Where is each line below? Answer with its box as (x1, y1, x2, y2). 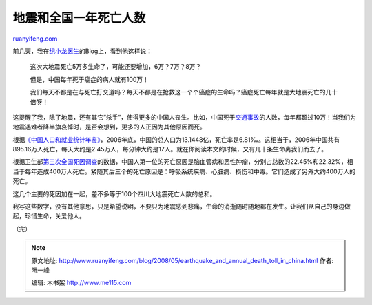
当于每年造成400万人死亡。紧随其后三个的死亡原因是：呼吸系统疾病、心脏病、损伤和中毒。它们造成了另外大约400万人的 (12, 167, 356, 176)
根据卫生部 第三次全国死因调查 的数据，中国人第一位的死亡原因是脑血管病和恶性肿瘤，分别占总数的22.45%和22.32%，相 (12, 158, 353, 166)
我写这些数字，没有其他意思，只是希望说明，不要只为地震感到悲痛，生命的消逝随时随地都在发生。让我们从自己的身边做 (12, 202, 351, 211)
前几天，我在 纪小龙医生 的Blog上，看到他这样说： (12, 47, 153, 55)
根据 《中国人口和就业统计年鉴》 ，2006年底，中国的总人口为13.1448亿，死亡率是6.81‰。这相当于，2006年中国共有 (12, 135, 340, 144)
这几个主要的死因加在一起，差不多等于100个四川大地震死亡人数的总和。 (12, 189, 216, 198)
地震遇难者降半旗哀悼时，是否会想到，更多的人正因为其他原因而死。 (12, 123, 206, 131)
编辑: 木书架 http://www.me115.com (31, 279, 132, 287)
